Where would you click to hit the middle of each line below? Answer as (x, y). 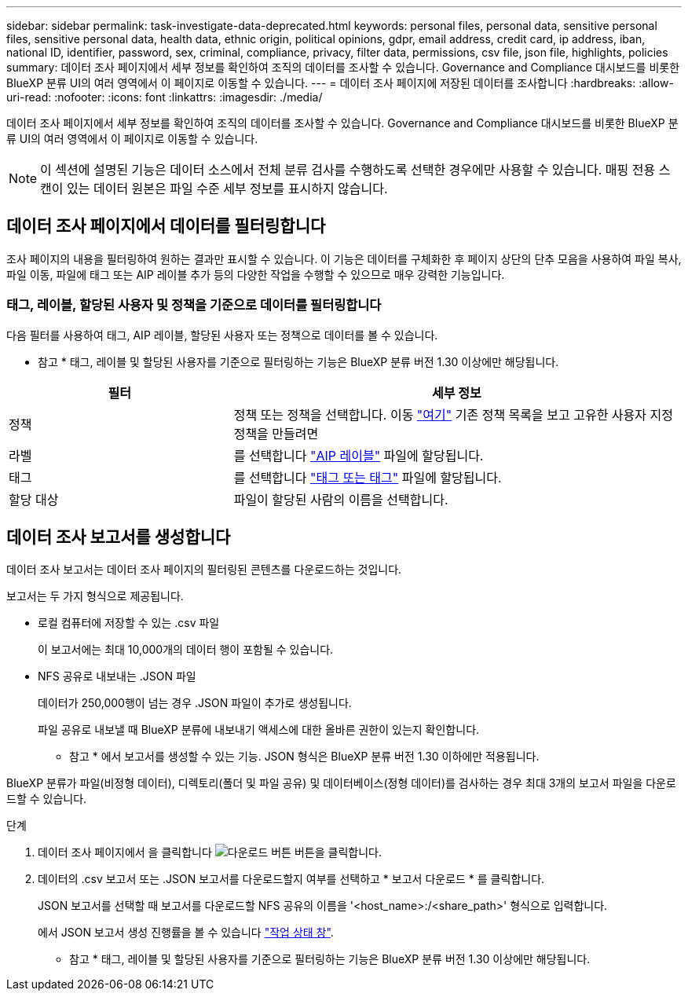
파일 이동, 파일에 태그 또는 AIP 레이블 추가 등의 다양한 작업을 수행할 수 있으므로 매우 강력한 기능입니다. (256, 274)
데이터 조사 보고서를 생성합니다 (119, 537)
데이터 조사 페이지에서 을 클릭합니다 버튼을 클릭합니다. (210, 852)
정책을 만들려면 (276, 433)
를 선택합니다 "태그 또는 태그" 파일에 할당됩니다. (368, 477)
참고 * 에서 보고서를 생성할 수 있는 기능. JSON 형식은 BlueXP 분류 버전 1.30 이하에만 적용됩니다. (304, 757)
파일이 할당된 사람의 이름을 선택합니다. (341, 499)
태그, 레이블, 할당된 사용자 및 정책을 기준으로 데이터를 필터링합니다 (194, 305)
